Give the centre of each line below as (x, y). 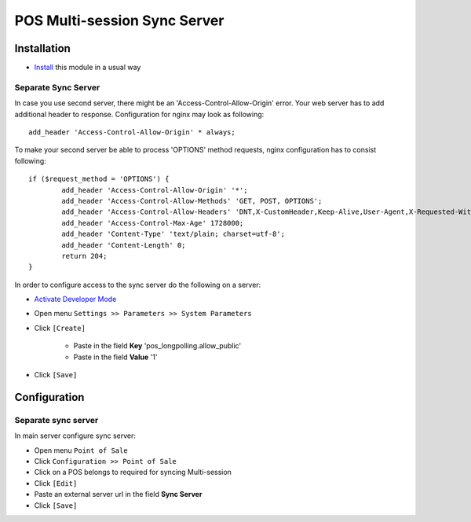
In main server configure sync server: (75, 436)
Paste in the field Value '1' (115, 357)
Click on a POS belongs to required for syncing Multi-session (133, 472)
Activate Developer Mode (75, 300)
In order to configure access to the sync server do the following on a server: (138, 285)
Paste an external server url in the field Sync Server (118, 494)
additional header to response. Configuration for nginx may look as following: (139, 114)
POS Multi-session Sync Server (119, 20)
